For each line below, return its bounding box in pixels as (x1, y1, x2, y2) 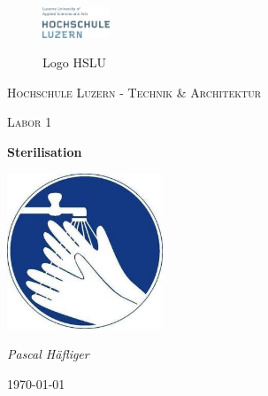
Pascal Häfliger (7, 344, 89, 362)
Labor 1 (7, 113, 52, 131)
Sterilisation (7, 142, 82, 160)
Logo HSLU (42, 53, 106, 72)
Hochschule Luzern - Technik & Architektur (7, 82, 262, 101)
